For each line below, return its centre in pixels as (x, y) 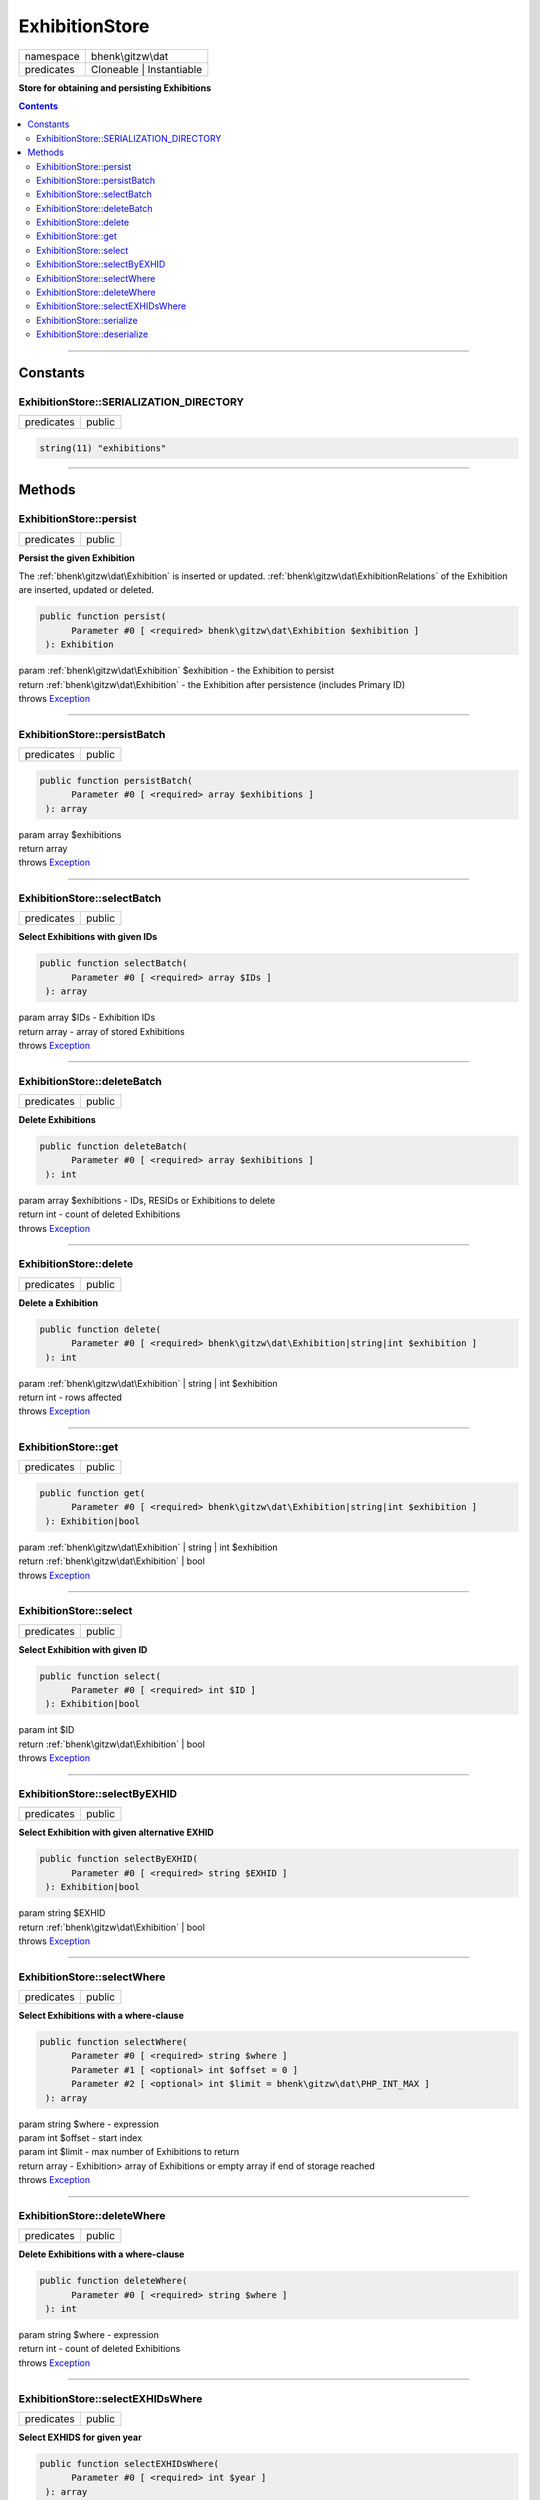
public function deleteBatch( (113, 1146)
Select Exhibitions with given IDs (88, 937)
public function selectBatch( (113, 963)
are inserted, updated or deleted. (86, 590)
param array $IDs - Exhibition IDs (87, 1017)
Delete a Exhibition (58, 1302)
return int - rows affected (70, 1397)
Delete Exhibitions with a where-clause (101, 2254)
